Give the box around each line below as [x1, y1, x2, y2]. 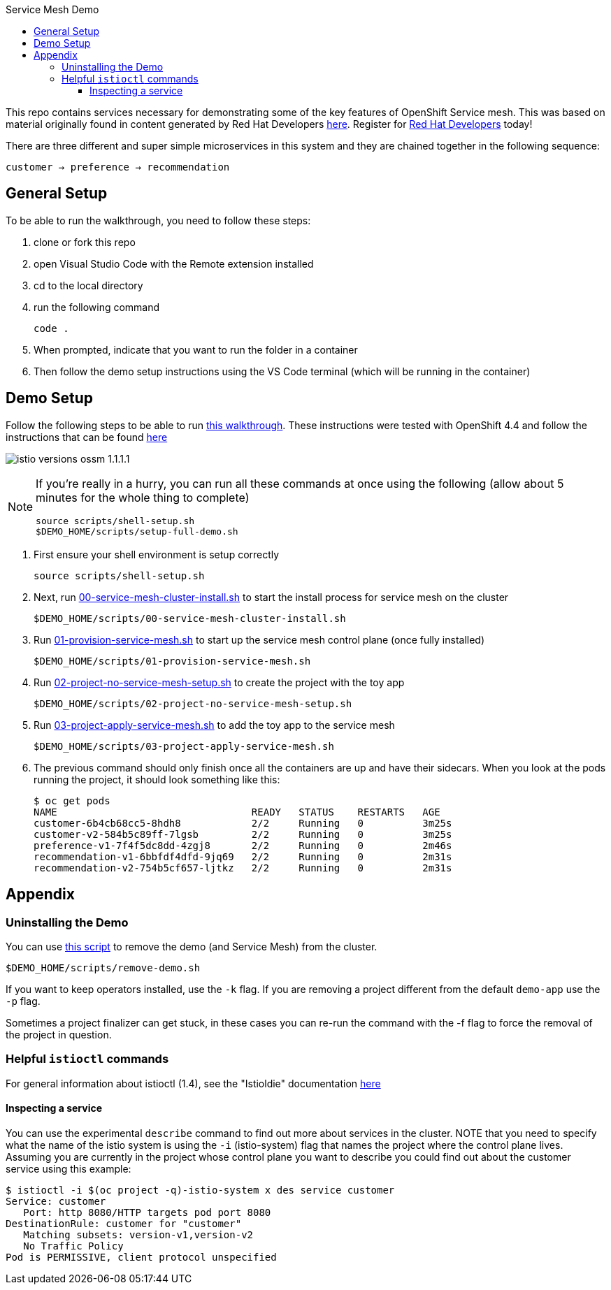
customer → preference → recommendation [6, 161, 230, 173]
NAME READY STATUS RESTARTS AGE [34, 806, 440, 818]
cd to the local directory [34, 279, 143, 291]
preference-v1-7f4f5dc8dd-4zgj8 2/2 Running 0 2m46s [34, 839, 452, 851]
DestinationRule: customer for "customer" [6, 1217, 242, 1229]
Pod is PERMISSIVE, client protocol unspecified [6, 1251, 277, 1263]
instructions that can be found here [6, 430, 168, 443]
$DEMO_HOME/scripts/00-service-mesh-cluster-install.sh [34, 612, 346, 624]
